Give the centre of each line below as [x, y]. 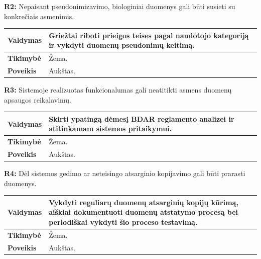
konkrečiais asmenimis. [39, 16]
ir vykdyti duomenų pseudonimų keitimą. [122, 45]
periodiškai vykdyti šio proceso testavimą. [123, 222]
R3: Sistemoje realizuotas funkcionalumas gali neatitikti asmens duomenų [118, 90]
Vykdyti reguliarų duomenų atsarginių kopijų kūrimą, [144, 202]
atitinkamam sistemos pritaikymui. [110, 128]
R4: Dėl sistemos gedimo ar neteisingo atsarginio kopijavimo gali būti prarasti [125, 173]
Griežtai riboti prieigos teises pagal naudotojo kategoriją [149, 35]
